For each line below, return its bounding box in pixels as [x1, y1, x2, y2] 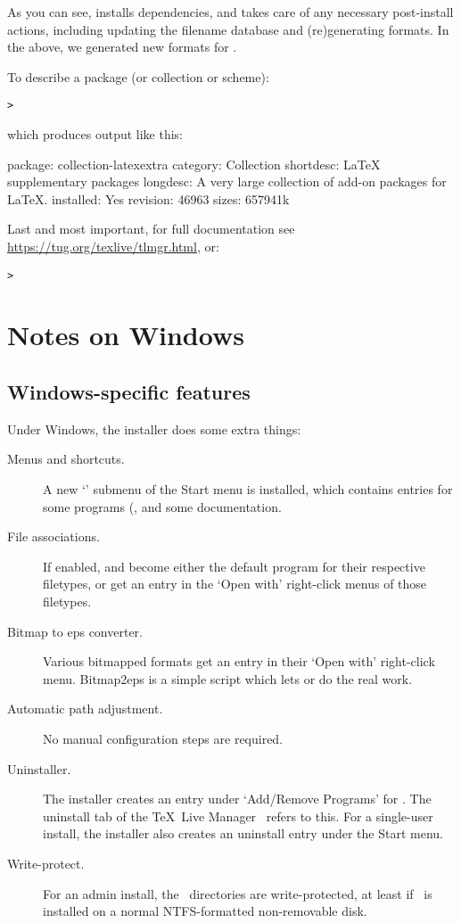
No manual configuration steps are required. [43, 729, 284, 747]
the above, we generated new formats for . [7, 37, 237, 56]
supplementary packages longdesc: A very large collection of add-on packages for [7, 172, 447, 191]
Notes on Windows [7, 317, 244, 353]
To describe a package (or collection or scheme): [7, 67, 269, 86]
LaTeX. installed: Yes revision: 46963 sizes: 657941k [7, 189, 290, 208]
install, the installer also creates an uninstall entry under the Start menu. [43, 824, 443, 843]
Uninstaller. [7, 759, 71, 778]
